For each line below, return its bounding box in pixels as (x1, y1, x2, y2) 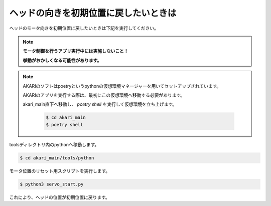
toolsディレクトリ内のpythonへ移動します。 (9, 141, 99, 147)
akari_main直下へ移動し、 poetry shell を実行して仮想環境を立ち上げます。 (23, 101, 177, 107)
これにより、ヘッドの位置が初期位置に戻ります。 (9, 194, 110, 200)
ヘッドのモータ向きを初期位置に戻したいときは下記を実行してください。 (9, 25, 159, 31)
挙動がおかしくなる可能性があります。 (23, 57, 102, 63)
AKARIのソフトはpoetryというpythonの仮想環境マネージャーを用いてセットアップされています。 (23, 83, 221, 89)
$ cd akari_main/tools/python (20, 155, 94, 160)
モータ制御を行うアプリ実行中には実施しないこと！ (23, 48, 128, 54)
